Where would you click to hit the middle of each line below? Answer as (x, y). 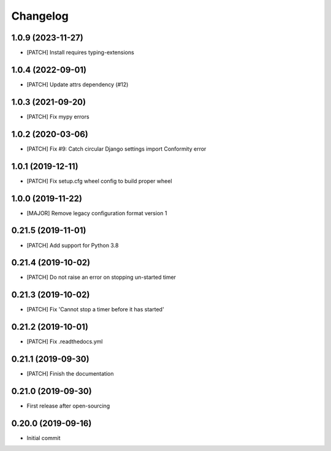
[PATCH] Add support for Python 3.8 (73, 245)
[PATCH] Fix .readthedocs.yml (65, 342)
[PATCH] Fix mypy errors (58, 116)
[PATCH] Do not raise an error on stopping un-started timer (101, 277)
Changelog (40, 16)
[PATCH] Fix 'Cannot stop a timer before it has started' (96, 309)
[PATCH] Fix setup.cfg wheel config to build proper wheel (99, 181)
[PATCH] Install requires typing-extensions (80, 53)
